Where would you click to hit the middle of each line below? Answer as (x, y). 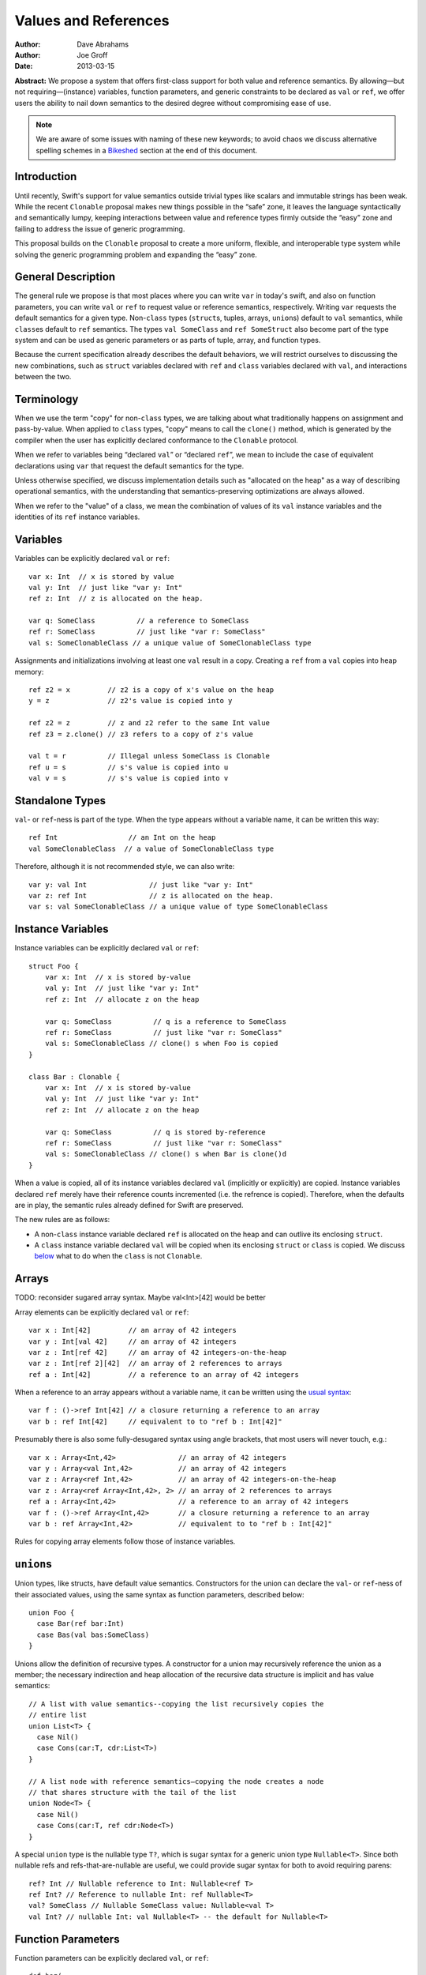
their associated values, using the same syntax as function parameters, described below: (159, 1594)
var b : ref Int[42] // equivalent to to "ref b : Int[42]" (156, 1421)
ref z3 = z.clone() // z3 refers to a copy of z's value (141, 734)
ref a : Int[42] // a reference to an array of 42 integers (164, 1374)
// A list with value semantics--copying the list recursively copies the (176, 1704)
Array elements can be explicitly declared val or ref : (102, 1312)
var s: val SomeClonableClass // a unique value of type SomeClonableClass (178, 907)
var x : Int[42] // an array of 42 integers (133, 1330)
